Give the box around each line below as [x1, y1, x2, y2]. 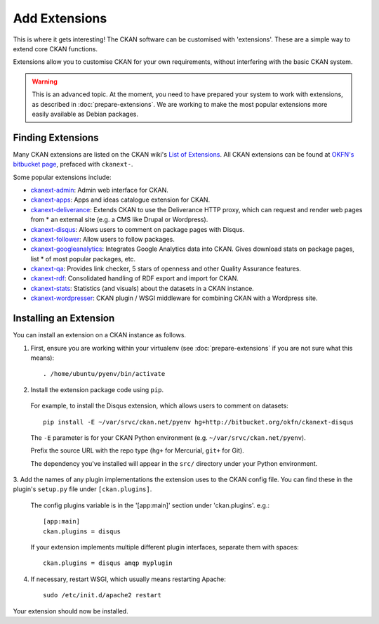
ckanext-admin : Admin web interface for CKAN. [30, 186, 168, 194]
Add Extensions [13, 11, 107, 26]
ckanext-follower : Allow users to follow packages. [30, 235, 175, 243]
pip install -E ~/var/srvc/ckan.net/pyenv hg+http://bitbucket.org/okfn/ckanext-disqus [43, 418, 354, 426]
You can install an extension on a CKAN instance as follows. [13, 331, 186, 339]
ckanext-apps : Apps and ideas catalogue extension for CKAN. [30, 195, 211, 204]
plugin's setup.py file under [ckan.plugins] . [13, 485, 152, 493]
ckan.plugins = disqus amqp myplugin [43, 559, 173, 567]
